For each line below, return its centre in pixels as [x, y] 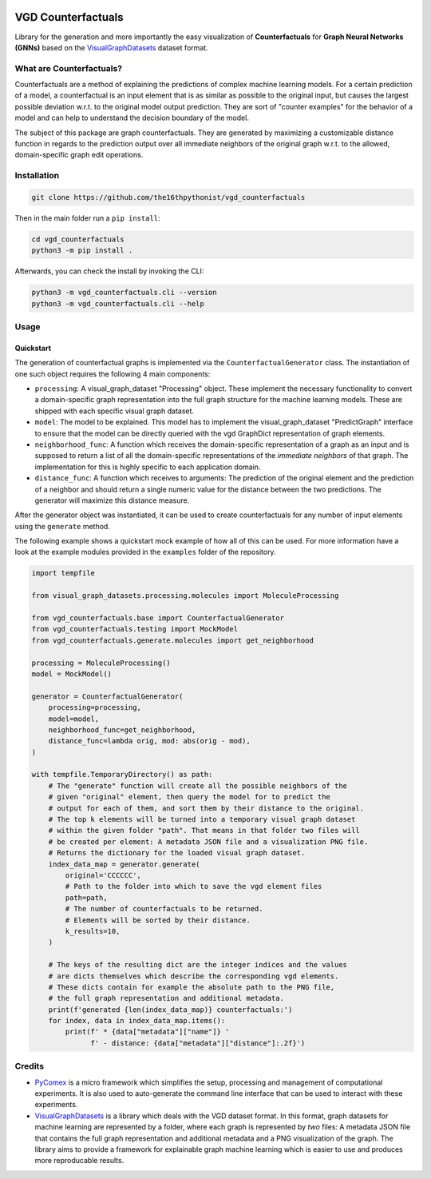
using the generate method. [63, 526]
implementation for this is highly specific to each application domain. [148, 467]
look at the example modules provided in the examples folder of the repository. [145, 552]
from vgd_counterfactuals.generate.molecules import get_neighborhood [173, 640]
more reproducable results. [79, 1161]
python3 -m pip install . [82, 251]
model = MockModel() [71, 674]
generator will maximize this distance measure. [112, 500]
